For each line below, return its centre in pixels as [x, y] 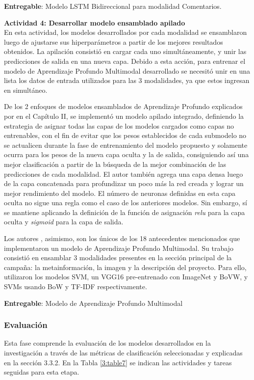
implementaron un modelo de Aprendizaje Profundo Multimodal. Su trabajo [119, 248]
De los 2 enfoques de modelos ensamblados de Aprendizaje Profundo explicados [123, 106]
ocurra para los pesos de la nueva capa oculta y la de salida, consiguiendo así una [127, 154]
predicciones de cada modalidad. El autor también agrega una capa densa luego [124, 174]
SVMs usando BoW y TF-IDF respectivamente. [76, 286]
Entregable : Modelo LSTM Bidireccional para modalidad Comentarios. [113, 6]
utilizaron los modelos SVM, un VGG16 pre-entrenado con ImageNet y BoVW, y [126, 277]
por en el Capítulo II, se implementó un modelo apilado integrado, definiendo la [124, 116]
